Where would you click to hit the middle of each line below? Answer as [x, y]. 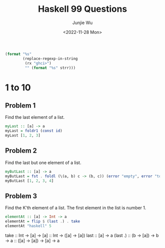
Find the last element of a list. [35, 117]
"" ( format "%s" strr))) [50, 68]
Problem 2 [21, 151]
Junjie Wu [82, 23]
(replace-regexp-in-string [50, 58]
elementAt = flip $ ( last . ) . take [42, 221]
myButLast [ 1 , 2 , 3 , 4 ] [29, 181]
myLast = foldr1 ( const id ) [34, 131]
